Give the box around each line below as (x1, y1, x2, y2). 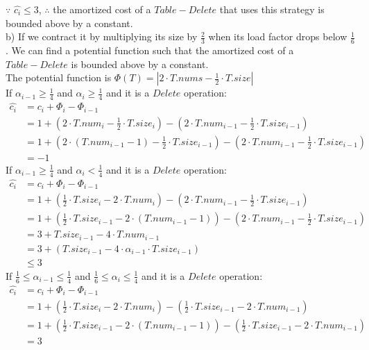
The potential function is (6, 70, 112, 85)
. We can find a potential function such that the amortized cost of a (6, 43, 294, 58)
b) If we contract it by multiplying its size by (6, 29, 198, 44)
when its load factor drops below (208, 29, 347, 44)
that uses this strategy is (219, 2, 325, 16)
